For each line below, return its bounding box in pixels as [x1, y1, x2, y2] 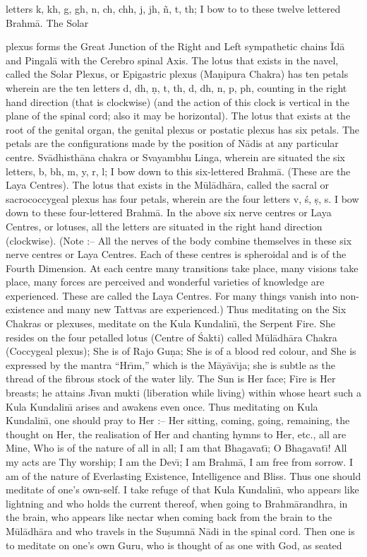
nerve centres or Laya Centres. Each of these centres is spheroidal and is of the [6, 247, 347, 262]
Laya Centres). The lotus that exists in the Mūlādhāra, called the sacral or [6, 177, 330, 192]
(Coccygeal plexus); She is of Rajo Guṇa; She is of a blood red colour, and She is [6, 344, 356, 358]
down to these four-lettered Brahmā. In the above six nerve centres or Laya [6, 205, 332, 220]
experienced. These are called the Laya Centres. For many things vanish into [6, 288, 337, 303]
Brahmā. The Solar [6, 15, 89, 30]
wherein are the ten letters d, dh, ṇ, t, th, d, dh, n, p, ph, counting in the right [6, 80, 347, 95]
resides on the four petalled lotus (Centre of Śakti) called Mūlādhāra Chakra [6, 329, 337, 344]
